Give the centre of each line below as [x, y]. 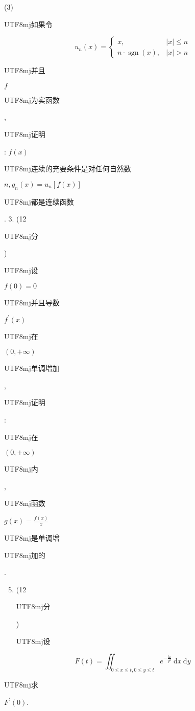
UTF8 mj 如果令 [28, 24]
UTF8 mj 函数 [25, 503]
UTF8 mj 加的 [25, 555]
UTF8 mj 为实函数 [32, 99]
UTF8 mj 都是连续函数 [39, 201]
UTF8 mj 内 [21, 469]
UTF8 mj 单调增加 [32, 368]
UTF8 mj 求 [21, 685]
